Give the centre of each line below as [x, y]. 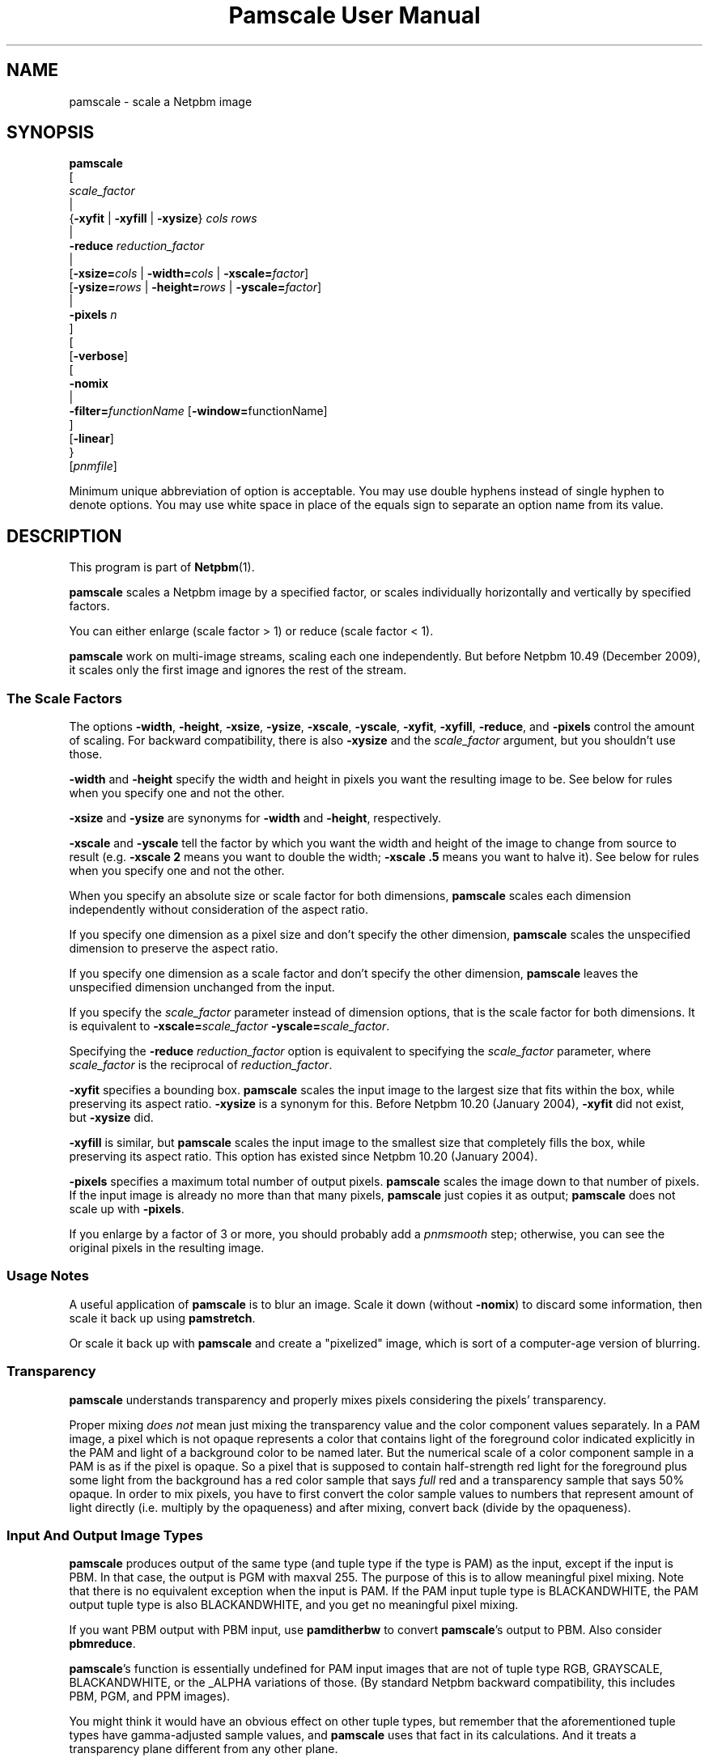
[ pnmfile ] [93, 466]
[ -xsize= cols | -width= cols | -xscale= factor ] [189, 274]
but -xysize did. [111, 1118]
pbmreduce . [102, 1644]
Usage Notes [48, 1276]
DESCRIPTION [64, 536]
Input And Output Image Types [105, 1535]
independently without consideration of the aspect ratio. [219, 910]
